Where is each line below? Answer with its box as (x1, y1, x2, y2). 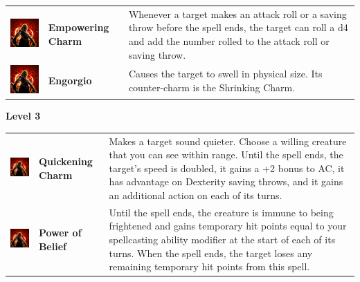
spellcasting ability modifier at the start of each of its (109, 232, 336, 246)
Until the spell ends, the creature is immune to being (109, 205, 334, 219)
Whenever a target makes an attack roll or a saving (128, 6, 347, 21)
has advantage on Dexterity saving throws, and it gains (109, 174, 343, 189)
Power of (38, 225, 82, 240)
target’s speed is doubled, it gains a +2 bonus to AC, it (109, 160, 345, 175)
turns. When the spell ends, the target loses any (109, 245, 313, 260)
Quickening (38, 153, 93, 168)
